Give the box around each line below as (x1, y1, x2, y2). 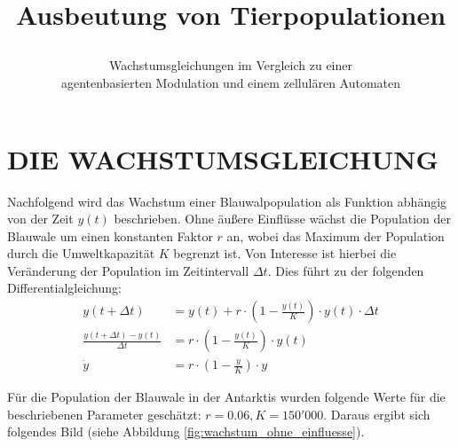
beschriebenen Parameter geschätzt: (7, 404, 201, 423)
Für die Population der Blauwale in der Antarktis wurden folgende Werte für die (7, 388, 446, 406)
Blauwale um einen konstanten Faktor (7, 226, 213, 245)
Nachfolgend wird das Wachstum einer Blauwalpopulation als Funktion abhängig (7, 192, 447, 210)
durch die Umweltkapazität (7, 244, 155, 263)
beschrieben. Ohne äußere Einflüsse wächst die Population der (114, 209, 452, 228)
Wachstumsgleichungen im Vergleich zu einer (109, 56, 352, 74)
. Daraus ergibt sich (323, 404, 430, 423)
